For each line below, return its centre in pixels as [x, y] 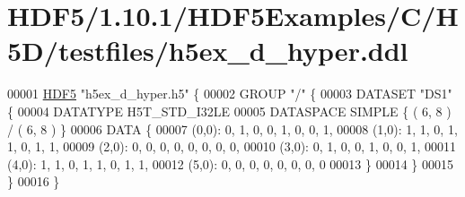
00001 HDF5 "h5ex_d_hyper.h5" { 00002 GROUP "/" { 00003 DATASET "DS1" [230, 94]
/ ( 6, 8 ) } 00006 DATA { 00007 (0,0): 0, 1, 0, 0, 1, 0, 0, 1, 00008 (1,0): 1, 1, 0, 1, [232, 128]
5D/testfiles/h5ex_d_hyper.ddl [208, 51]
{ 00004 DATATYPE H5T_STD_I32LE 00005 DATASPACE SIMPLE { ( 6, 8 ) [229, 111]
